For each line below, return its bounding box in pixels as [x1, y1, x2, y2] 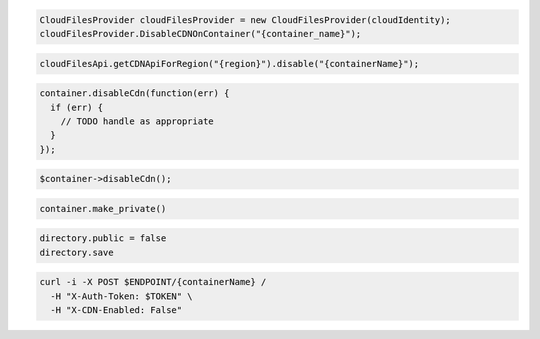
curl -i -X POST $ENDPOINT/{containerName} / [39, 276, 267, 288]
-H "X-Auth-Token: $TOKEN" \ [50, 290, 194, 302]
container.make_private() [39, 203, 167, 214]
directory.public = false [39, 233, 167, 244]
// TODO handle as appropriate [60, 115, 214, 127]
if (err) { [50, 101, 104, 113]
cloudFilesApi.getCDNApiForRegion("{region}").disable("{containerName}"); [39, 58, 420, 69]
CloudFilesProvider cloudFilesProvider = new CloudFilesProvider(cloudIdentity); [39, 14, 452, 25]
